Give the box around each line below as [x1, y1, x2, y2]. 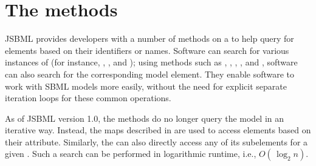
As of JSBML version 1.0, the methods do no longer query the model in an [5, 111, 284, 124]
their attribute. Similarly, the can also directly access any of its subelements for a [5, 135, 308, 148]
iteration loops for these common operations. [5, 91, 171, 104]
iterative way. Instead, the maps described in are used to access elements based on [5, 124, 311, 136]
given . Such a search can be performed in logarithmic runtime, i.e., [5, 147, 256, 160]
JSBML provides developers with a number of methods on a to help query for [5, 32, 294, 45]
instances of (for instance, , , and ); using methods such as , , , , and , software [5, 56, 298, 68]
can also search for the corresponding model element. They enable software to [5, 67, 295, 80]
